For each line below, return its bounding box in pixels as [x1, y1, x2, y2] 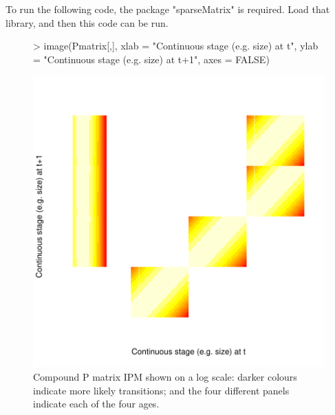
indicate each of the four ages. [33, 396, 160, 411]
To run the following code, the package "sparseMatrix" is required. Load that [6, 2, 330, 16]
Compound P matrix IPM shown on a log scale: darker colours [33, 369, 297, 383]
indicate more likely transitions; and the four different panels [33, 383, 290, 397]
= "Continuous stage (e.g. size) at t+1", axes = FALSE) [33, 52, 270, 66]
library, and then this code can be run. [6, 15, 169, 30]
